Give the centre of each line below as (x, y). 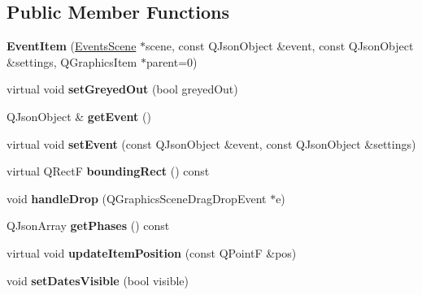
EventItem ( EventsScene (72, 46)
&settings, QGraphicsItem (72, 61)
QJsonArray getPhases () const (88, 226)
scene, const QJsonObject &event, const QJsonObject (280, 46)
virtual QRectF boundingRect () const (108, 171)
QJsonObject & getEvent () (79, 116)
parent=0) (172, 61)
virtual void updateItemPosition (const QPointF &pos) (152, 252)
